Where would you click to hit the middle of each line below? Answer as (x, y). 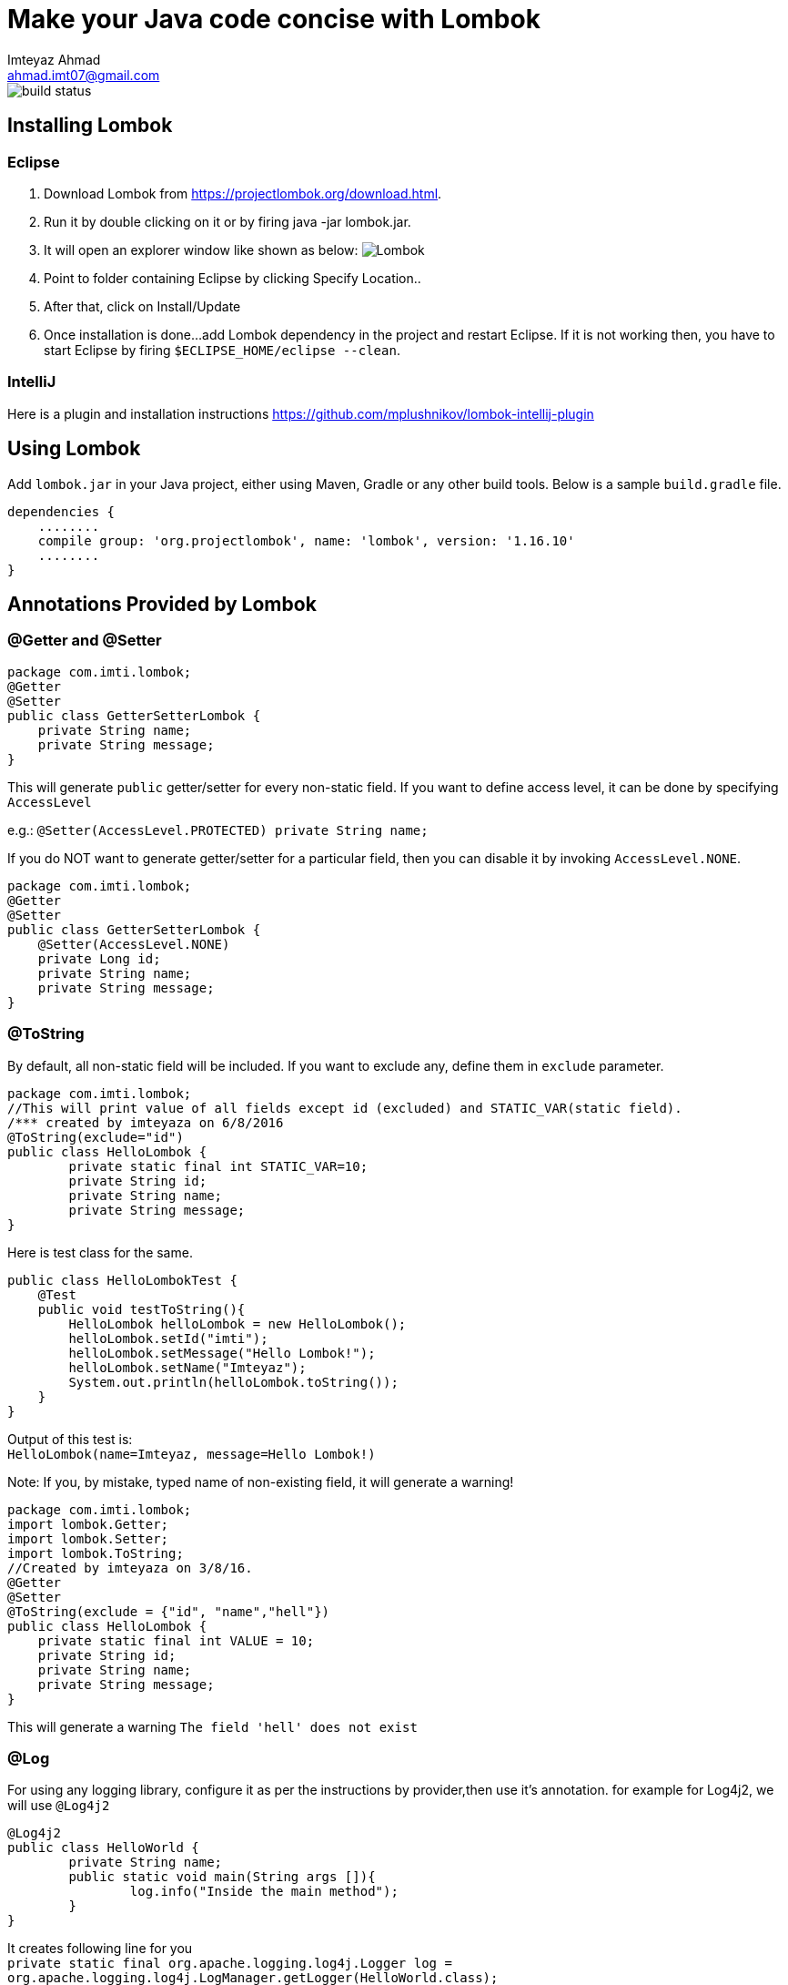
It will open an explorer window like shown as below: (201, 249)
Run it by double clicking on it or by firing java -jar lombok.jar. (227, 221)
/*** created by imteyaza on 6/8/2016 (146, 1122)
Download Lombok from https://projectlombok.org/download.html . (243, 193)
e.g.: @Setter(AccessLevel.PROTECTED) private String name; (218, 830)
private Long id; (99, 958)
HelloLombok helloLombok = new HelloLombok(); (237, 1323)
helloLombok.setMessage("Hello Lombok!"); (222, 1353)
